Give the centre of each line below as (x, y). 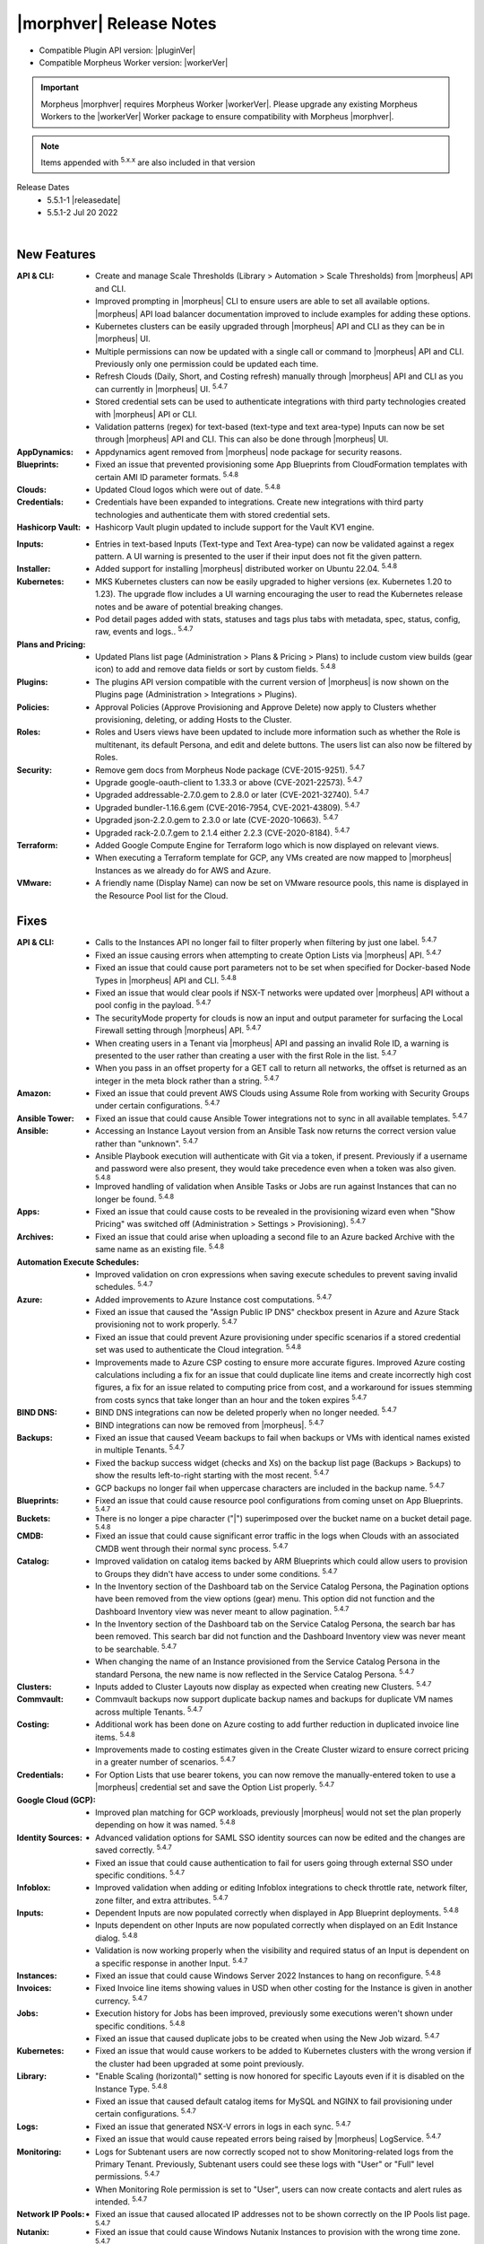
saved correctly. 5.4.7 (134, 1849)
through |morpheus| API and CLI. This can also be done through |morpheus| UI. (242, 439)
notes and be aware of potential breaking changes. (189, 607)
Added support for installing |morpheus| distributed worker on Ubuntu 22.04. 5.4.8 (246, 568)
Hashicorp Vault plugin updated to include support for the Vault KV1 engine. (235, 527)
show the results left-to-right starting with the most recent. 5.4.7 (212, 1475)
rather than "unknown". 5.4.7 (147, 1143)
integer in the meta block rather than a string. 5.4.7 (187, 1080)
